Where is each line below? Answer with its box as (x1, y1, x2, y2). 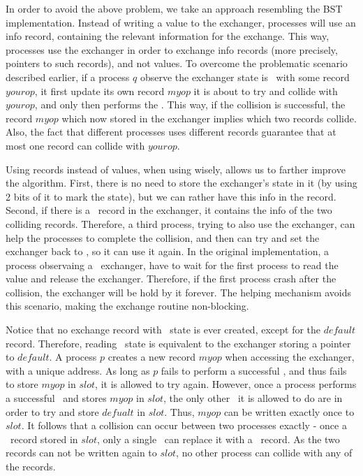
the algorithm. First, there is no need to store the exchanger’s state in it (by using (6, 175, 357, 190)
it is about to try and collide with (193, 83, 338, 98)
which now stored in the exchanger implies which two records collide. (61, 110, 357, 125)
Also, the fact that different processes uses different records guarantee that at (6, 124, 336, 139)
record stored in (10, 431, 78, 446)
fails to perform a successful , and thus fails (161, 363, 347, 377)
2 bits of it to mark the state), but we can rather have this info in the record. (6, 189, 336, 203)
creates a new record (108, 349, 196, 364)
